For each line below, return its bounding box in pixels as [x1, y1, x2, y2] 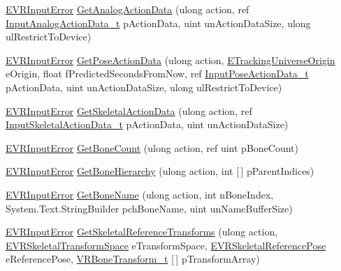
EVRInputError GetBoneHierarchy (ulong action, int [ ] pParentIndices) [6, 164, 314, 178]
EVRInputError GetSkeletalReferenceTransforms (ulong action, [6, 224, 278, 239]
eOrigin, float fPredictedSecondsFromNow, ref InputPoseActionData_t [6, 66, 309, 81]
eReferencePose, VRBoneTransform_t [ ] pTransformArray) [6, 251, 260, 266]
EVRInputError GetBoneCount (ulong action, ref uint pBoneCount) [6, 140, 298, 155]
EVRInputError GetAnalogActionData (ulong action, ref [6, 2, 249, 16]
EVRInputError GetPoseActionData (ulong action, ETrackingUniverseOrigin [6, 52, 335, 67]
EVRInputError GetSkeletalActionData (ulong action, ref [6, 103, 252, 118]
